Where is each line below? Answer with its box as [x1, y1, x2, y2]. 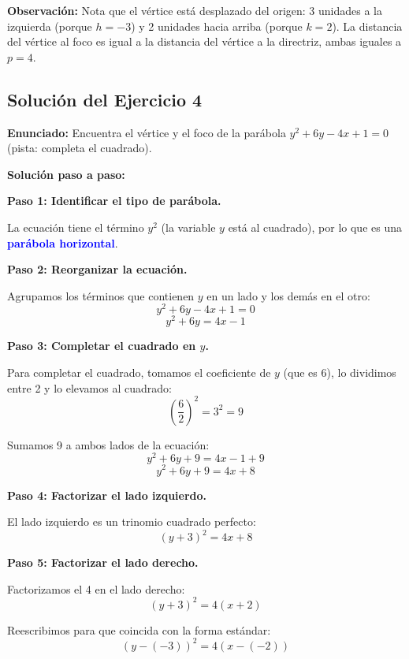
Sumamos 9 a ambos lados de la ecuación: [7, 436, 210, 452]
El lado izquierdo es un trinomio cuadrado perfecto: [7, 513, 256, 530]
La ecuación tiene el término [7, 218, 144, 235]
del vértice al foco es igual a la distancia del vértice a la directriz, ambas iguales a [7, 33, 402, 50]
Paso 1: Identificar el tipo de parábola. [7, 192, 221, 209]
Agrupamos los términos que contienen [7, 287, 195, 303]
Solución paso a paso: [7, 166, 125, 182]
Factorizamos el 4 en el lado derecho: [7, 580, 185, 597]
